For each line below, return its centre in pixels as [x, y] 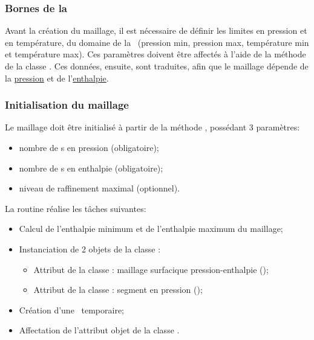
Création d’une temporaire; [71, 310]
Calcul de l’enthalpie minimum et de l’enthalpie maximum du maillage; [151, 229]
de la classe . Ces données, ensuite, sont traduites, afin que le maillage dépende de [157, 66]
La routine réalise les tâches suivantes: [76, 208]
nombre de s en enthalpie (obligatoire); [91, 168]
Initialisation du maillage [67, 105]
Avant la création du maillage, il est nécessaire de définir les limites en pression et [156, 30]
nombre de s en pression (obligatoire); [89, 147]
